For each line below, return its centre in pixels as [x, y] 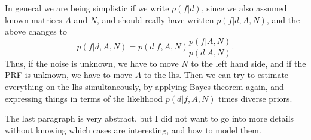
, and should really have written [155, 19]
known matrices [33, 19]
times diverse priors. [255, 98]
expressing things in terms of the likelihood [84, 98]
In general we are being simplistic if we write [87, 8]
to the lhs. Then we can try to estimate [216, 75]
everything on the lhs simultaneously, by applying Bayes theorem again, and [144, 87]
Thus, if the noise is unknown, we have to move [92, 63]
